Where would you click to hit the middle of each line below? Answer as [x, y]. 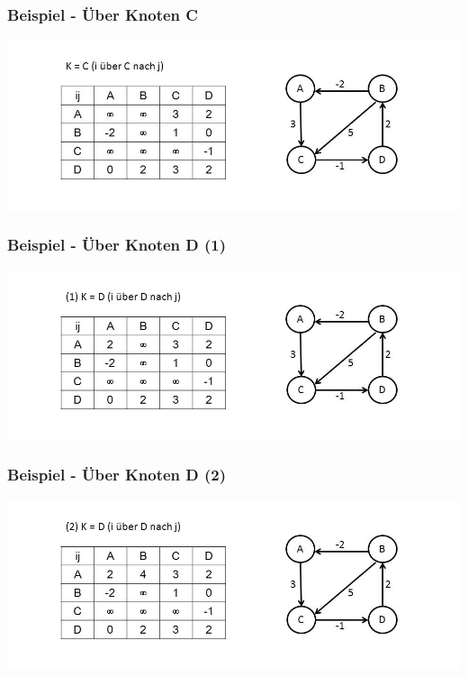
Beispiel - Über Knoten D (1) [117, 245]
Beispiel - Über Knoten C [103, 14]
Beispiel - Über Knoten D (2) [117, 475]
